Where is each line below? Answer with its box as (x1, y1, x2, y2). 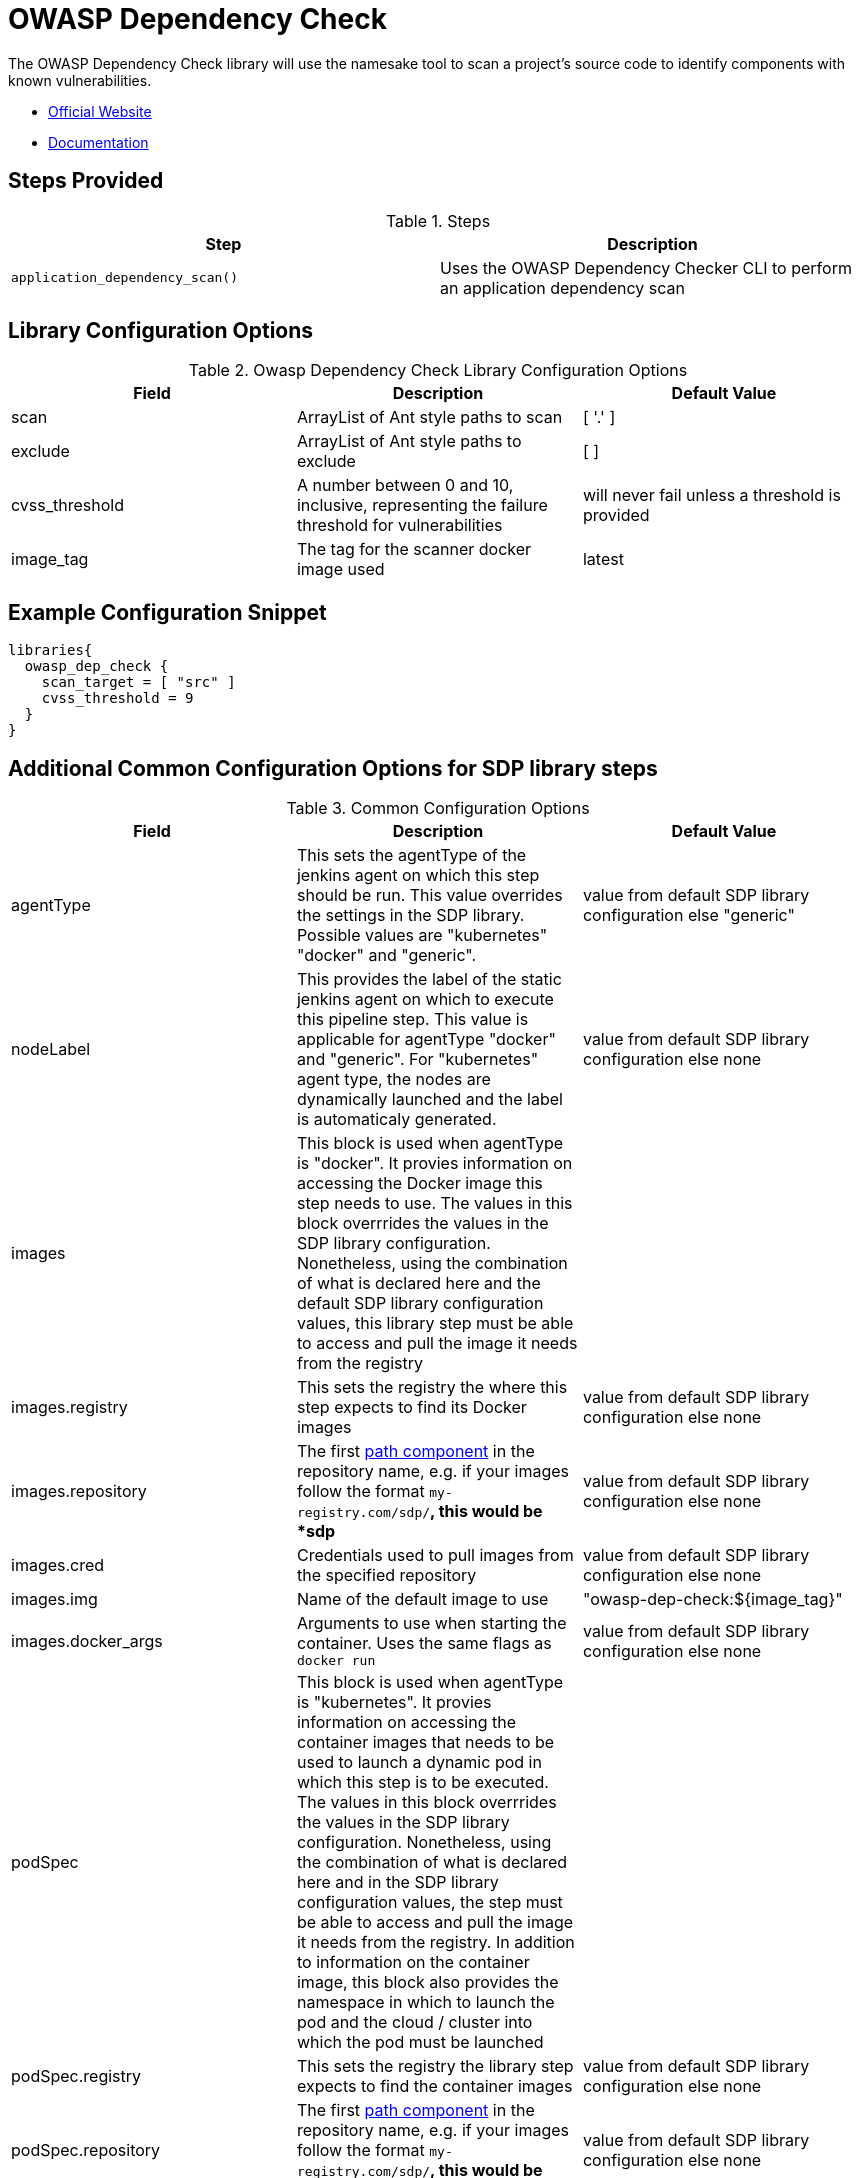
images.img (11, 1589, 98, 1610)
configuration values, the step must (296, 1892, 563, 1913)
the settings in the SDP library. (296, 905, 525, 926)
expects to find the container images (296, 2076, 573, 2097)
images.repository (11, 1481, 147, 1502)
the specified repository (296, 1565, 477, 1586)
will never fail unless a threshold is (582, 485, 841, 506)
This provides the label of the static (296, 969, 562, 990)
